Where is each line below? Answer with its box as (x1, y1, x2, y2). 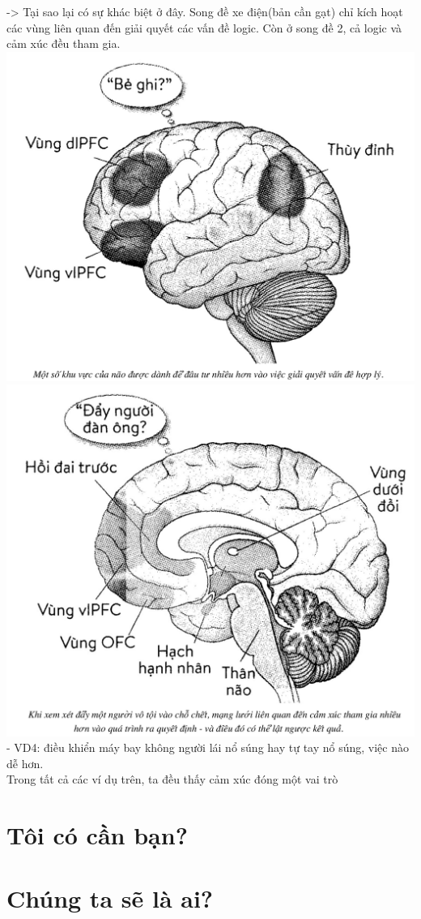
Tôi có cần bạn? (6, 818, 188, 852)
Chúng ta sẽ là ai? (6, 882, 214, 915)
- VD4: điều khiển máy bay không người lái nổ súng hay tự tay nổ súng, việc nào (6, 739, 409, 756)
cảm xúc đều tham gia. (6, 35, 121, 52)
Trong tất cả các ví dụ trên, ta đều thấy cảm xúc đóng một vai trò (6, 771, 338, 788)
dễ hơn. (6, 754, 44, 771)
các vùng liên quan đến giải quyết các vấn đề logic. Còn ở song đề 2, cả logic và (6, 19, 402, 36)
